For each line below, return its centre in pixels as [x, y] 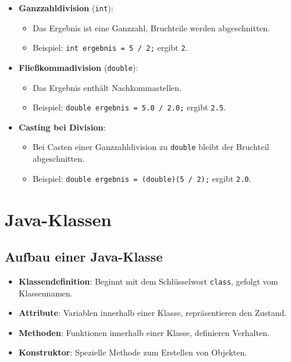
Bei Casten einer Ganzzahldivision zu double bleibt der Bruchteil [151, 147]
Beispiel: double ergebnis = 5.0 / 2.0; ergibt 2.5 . [129, 107]
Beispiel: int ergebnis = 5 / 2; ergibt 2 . [110, 48]
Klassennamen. [45, 293]
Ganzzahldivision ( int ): [66, 8]
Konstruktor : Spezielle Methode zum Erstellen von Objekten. [133, 352]
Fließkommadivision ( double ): [78, 67]
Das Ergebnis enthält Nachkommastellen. [107, 87]
